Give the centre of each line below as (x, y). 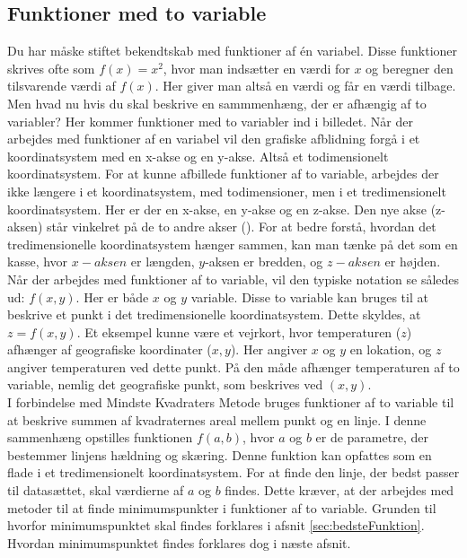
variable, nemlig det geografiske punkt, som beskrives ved (165, 384)
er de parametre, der (372, 437)
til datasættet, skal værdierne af (96, 490)
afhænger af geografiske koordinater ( (110, 349)
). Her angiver (269, 349)
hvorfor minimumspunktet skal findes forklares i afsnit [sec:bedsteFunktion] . (216, 525)
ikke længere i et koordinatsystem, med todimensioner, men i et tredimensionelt (227, 191)
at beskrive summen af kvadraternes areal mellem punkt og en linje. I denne (217, 419)
